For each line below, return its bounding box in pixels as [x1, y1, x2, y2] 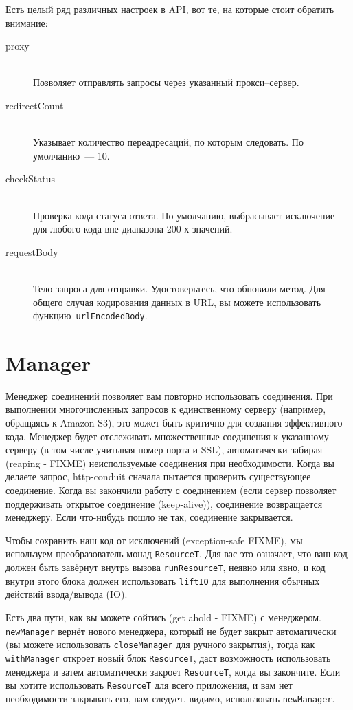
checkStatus [5, 171, 56, 186]
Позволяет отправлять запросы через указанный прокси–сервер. [33, 75, 299, 89]
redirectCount [5, 98, 64, 112]
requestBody [5, 244, 58, 259]
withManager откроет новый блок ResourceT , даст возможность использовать [5, 650, 331, 665]
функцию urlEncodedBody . [33, 308, 148, 323]
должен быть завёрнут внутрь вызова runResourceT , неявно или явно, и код [5, 560, 326, 574]
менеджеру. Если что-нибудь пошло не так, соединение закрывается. [5, 510, 293, 524]
